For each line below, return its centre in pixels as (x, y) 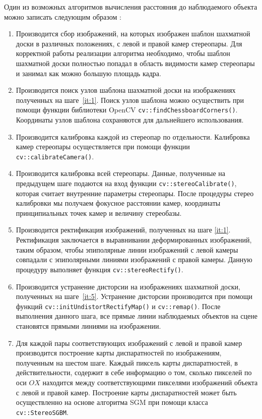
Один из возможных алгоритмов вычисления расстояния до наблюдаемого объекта (131, 7)
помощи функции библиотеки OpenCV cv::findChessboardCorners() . (127, 110)
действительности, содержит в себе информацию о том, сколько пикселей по (134, 372)
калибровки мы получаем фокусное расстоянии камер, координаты (118, 203)
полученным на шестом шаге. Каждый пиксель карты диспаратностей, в (127, 362)
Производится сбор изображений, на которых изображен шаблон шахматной (133, 34)
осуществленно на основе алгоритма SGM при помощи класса (112, 402)
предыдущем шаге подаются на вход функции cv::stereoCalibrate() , (126, 183)
